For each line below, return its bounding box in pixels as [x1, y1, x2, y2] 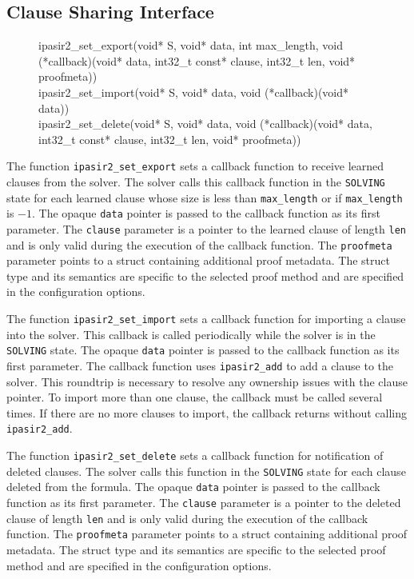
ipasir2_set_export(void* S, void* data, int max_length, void [38, 37, 344, 54]
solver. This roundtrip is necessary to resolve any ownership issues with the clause [6, 373, 408, 389]
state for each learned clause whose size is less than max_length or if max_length [6, 189, 403, 206]
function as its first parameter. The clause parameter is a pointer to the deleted [6, 494, 401, 511]
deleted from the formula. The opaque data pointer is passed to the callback [6, 478, 380, 495]
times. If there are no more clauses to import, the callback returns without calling [6, 404, 408, 421]
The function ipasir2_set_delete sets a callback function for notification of [6, 447, 384, 464]
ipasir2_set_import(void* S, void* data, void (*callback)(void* [38, 83, 349, 100]
